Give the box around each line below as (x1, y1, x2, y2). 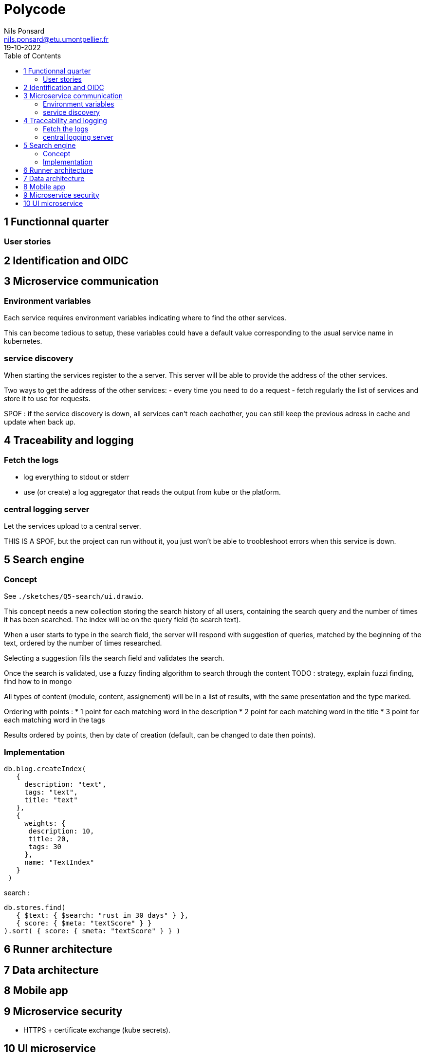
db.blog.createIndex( (4, 764, 86, 773)
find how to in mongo (4, 677, 72, 686)
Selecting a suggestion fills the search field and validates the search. (4, 654, 224, 663)
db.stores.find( (4, 903, 66, 911)
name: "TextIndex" (24, 858, 94, 866)
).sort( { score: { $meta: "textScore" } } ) (4, 926, 181, 935)
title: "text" (24, 796, 78, 804)
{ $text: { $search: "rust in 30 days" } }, (16, 911, 189, 919)
